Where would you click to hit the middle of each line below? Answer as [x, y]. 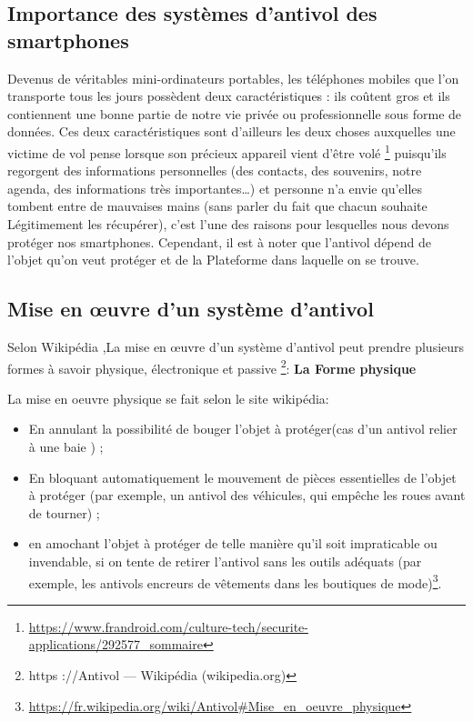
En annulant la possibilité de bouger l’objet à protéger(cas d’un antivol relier [243, 429]
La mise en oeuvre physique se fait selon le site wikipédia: [168, 398]
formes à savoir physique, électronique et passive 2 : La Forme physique [212, 366]
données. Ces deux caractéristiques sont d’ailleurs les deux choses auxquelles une [231, 131]
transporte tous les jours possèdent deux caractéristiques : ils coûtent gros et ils [229, 96]
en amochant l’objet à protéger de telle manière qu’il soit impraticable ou [233, 543]
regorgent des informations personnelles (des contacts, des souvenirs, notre [215, 170]
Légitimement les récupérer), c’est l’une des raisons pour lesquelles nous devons [228, 224]
